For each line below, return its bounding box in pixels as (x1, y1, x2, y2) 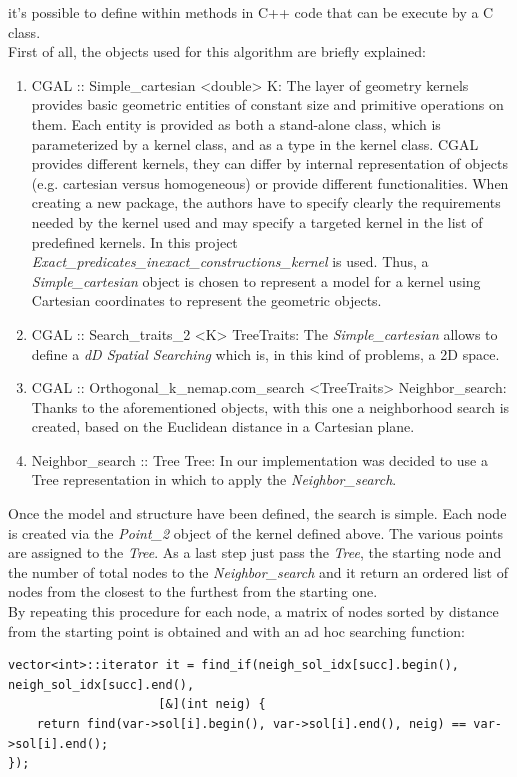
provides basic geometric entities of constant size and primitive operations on (31, 94, 504, 115)
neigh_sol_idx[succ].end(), (8, 677, 195, 692)
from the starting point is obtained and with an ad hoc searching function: (8, 620, 465, 641)
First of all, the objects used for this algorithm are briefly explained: (8, 41, 427, 62)
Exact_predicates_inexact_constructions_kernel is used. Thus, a (31, 251, 429, 272)
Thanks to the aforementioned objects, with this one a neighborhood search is (31, 396, 510, 417)
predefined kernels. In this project (31, 231, 238, 252)
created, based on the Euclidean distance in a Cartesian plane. (31, 416, 415, 437)
